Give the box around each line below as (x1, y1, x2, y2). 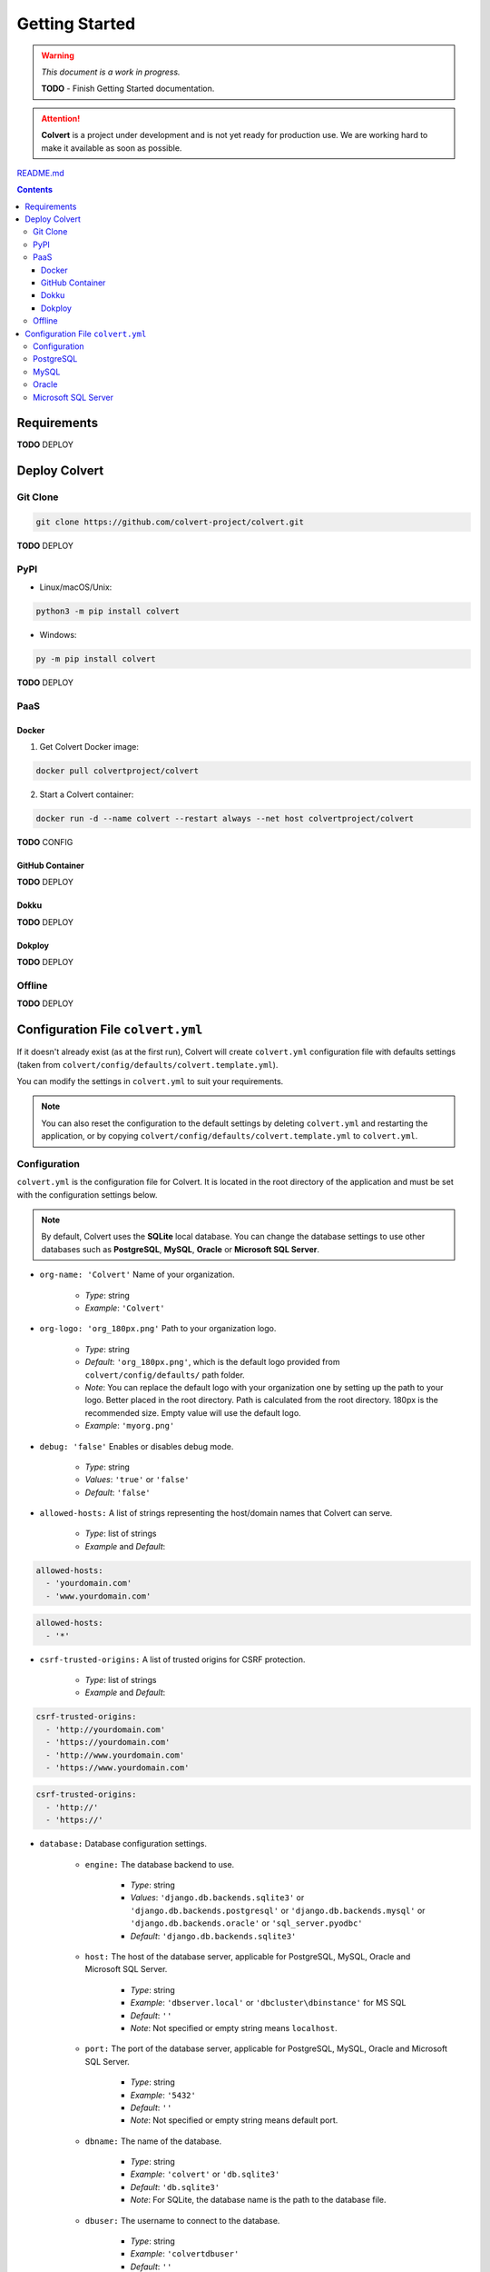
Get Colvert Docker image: (39, 742, 140, 752)
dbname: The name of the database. (84, 2136, 222, 2147)
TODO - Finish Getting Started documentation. (41, 83, 215, 95)
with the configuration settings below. (16, 1189, 158, 1200)
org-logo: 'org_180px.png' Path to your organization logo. (39, 1323, 277, 1334)
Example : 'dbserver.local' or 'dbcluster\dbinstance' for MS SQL (130, 1998, 407, 2008)
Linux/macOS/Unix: (39, 582, 113, 593)
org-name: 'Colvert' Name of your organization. (39, 1269, 235, 1280)
